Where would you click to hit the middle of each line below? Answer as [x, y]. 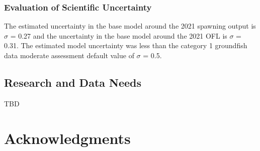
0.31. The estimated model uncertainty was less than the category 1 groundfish [126, 45]
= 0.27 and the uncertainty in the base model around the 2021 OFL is [119, 35]
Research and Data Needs [73, 82]
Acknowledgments [67, 138]
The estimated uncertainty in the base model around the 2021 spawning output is [130, 26]
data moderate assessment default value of [69, 55]
